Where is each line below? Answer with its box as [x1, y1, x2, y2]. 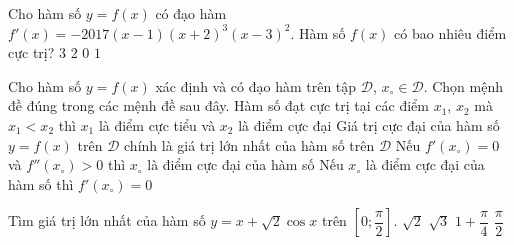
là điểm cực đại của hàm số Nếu [147, 154, 344, 175]
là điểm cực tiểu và [98, 114, 216, 135]
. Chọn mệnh [423, 75, 504, 96]
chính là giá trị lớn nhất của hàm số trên [124, 134, 375, 155]
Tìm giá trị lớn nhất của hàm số [8, 210, 206, 231]
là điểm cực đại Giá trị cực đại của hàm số [238, 114, 500, 135]
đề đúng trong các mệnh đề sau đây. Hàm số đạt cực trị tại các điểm [8, 95, 429, 116]
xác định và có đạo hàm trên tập [155, 75, 357, 96]
